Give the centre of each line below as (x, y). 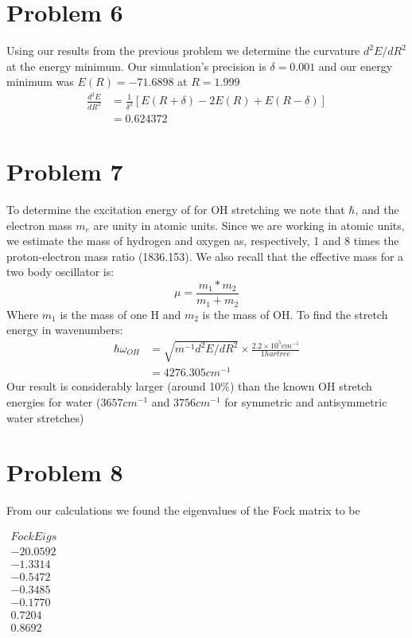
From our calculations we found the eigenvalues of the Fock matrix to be (183, 510)
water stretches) (45, 417)
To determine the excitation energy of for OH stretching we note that (176, 210)
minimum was (40, 82)
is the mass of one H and (120, 314)
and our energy (356, 66)
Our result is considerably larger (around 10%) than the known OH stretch (189, 386)
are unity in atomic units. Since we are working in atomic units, (249, 225)
